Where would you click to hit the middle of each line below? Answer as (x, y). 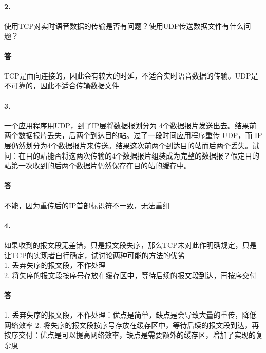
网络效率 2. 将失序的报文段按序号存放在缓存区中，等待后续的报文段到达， (128, 325)
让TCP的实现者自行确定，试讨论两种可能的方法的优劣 (94, 255)
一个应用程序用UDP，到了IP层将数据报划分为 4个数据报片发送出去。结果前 (130, 125)
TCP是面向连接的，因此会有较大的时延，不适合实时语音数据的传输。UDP (128, 75)
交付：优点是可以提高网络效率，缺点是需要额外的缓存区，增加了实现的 (137, 335)
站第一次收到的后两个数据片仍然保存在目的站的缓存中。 (98, 165)
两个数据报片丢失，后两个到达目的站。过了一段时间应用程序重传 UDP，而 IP (133, 135)
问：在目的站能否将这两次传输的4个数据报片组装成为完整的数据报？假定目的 (132, 155)
